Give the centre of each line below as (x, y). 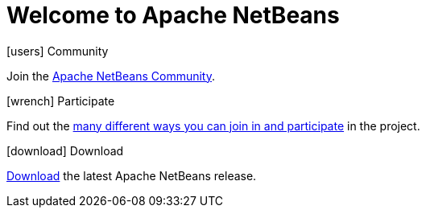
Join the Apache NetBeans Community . (111, 76)
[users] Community (58, 51)
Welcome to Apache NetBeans (173, 15)
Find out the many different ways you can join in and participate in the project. (213, 126)
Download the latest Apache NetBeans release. (132, 175)
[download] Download (65, 150)
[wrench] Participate (61, 101)
